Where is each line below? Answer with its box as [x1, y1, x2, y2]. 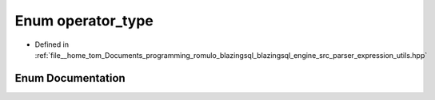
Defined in [34, 40, 70, 49]
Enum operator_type [14, 12, 154, 29]
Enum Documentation [14, 71, 126, 85]
